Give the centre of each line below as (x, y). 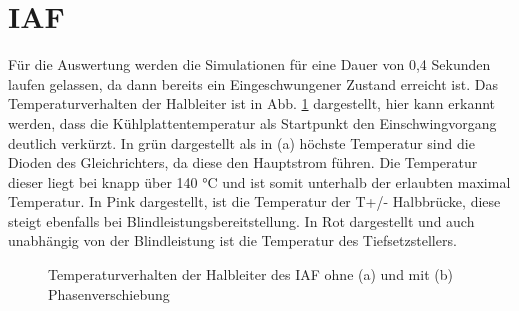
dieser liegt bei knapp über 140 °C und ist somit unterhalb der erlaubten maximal (259, 181)
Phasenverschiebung (109, 293)
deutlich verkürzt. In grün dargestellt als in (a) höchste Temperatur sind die (241, 142)
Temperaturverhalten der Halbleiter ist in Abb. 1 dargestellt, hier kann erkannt (252, 103)
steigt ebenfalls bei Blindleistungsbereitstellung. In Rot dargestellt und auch (241, 220)
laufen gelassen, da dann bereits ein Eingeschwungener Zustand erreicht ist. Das (253, 83)
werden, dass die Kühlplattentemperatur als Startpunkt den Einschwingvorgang (252, 122)
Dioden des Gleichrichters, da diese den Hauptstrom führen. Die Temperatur (243, 162)
